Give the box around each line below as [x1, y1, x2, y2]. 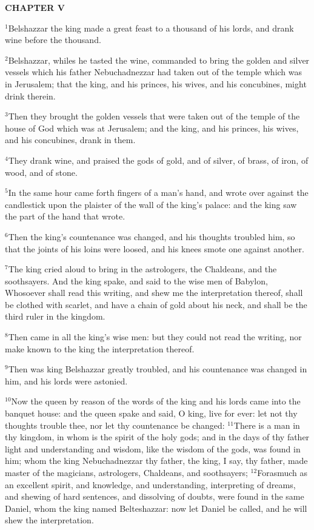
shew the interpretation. [5, 514, 94, 526]
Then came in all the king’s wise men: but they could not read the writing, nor [8, 330, 302, 343]
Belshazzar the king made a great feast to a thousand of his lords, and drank [8, 21, 294, 34]
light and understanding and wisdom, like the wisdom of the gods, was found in [5, 442, 301, 455]
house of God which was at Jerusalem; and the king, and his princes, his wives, [5, 121, 299, 134]
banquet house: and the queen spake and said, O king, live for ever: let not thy [5, 407, 298, 420]
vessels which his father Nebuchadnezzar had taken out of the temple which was [5, 65, 302, 78]
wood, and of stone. [5, 166, 78, 178]
